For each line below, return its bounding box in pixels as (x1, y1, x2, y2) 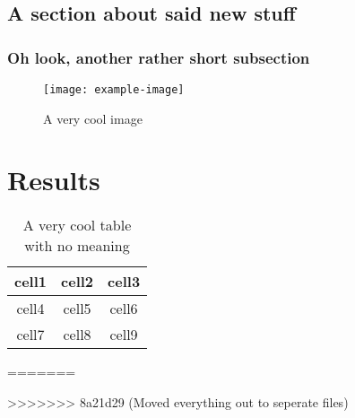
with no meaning (24, 235, 130, 257)
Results (7, 161, 100, 198)
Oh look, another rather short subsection (7, 46, 310, 68)
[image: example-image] (43, 83, 185, 96)
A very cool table (22, 214, 132, 236)
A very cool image (43, 109, 143, 127)
